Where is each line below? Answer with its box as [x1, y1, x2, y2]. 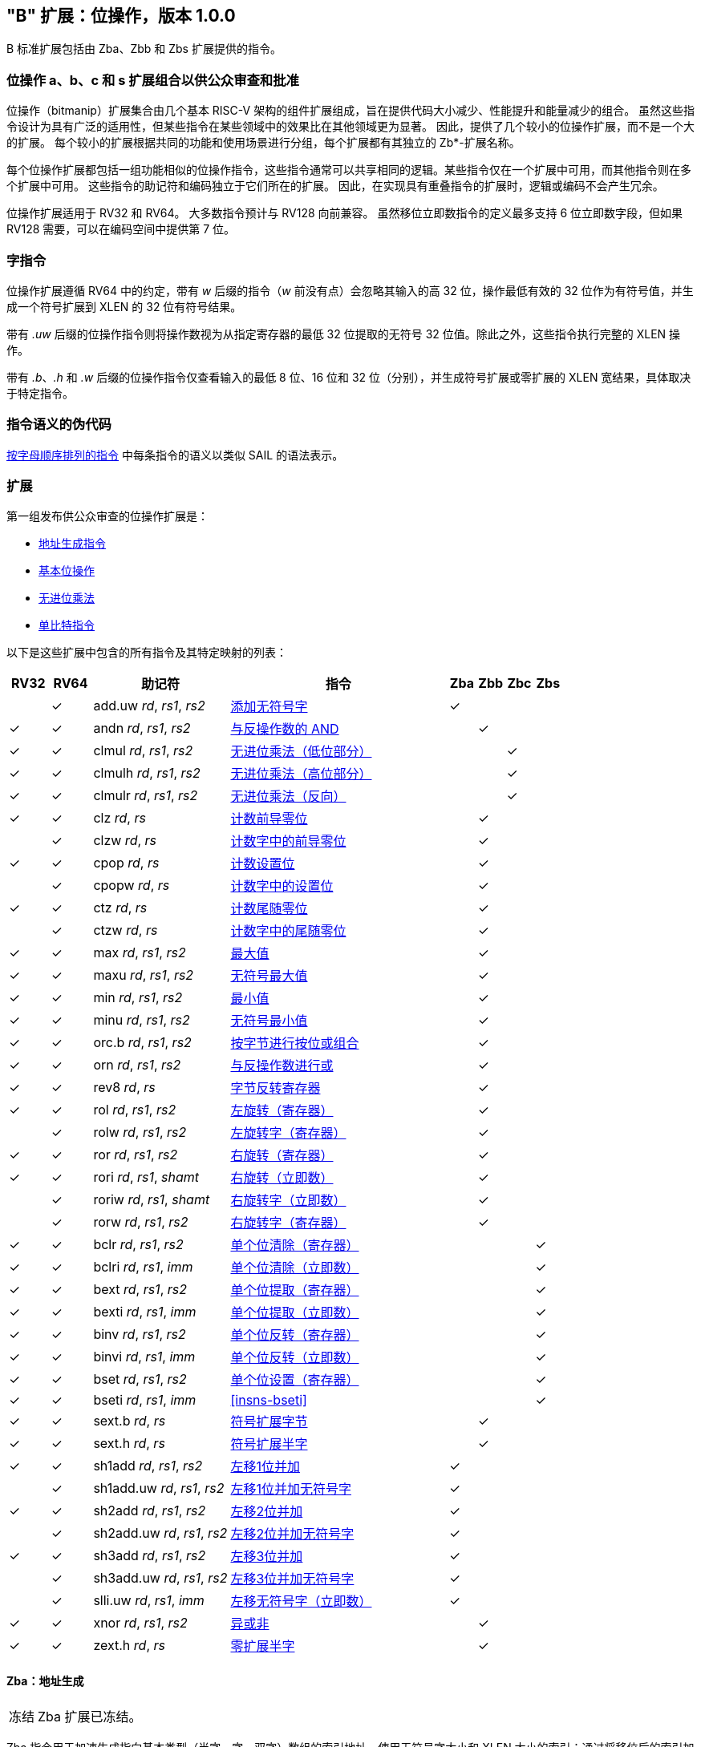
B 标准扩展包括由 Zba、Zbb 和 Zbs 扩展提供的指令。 [6, 42, 282, 56]
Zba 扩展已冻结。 [38, 1708, 142, 1725]
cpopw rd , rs [93, 877, 170, 894]
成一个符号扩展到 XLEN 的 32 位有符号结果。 [6, 299, 242, 313]
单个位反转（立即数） [230, 1349, 359, 1366]
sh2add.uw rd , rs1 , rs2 [93, 1525, 228, 1542]
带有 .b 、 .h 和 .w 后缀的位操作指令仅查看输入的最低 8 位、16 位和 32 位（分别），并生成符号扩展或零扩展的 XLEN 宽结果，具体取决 [6, 370, 691, 384]
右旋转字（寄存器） [230, 1215, 346, 1231]
